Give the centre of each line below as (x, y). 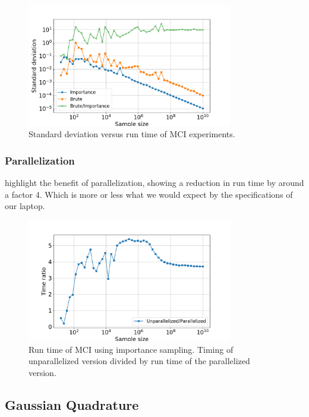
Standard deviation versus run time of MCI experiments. (132, 134)
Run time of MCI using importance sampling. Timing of (131, 349)
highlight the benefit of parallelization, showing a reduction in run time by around (154, 182)
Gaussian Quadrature (72, 404)
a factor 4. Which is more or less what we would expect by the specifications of (149, 194)
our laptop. (25, 206)
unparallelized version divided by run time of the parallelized (139, 361)
